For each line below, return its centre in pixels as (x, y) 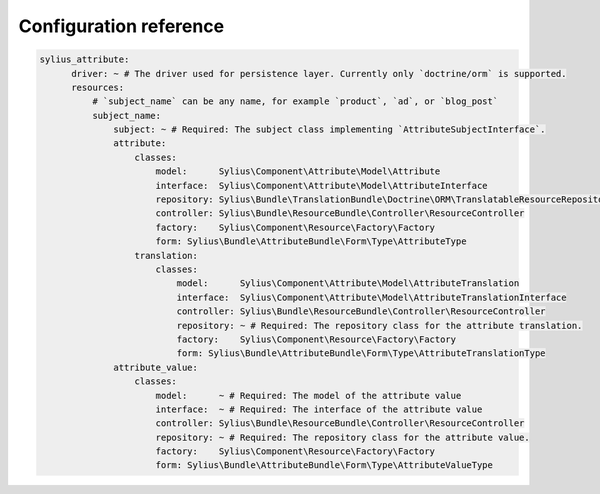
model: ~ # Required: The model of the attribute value (308, 395)
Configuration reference (121, 26)
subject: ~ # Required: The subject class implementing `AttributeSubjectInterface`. (329, 129)
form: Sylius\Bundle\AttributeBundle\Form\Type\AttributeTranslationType (361, 353)
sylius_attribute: (84, 59)
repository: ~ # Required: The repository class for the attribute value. (342, 437)
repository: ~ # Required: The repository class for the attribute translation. (379, 325)
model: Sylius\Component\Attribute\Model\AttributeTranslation (348, 283)
